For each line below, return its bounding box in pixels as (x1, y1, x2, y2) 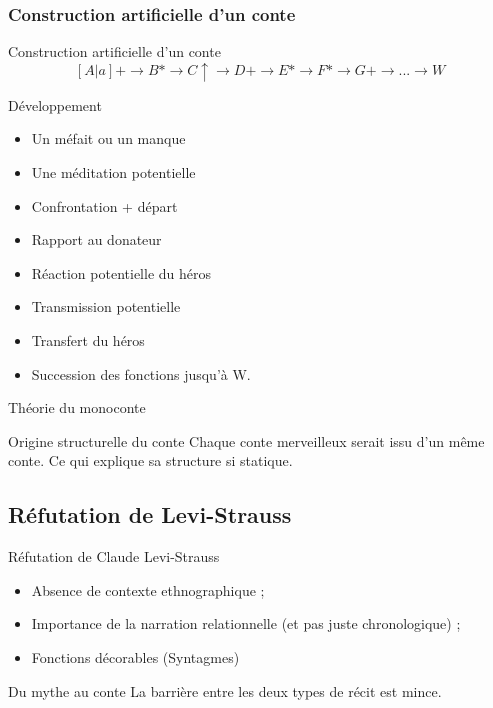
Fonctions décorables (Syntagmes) (31, 646, 240, 667)
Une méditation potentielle (31, 162, 196, 182)
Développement (8, 94, 102, 115)
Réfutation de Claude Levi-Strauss (8, 546, 220, 567)
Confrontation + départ (31, 195, 178, 216)
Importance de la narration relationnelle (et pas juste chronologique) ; (31, 613, 461, 634)
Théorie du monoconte (8, 397, 146, 418)
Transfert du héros (31, 329, 145, 350)
